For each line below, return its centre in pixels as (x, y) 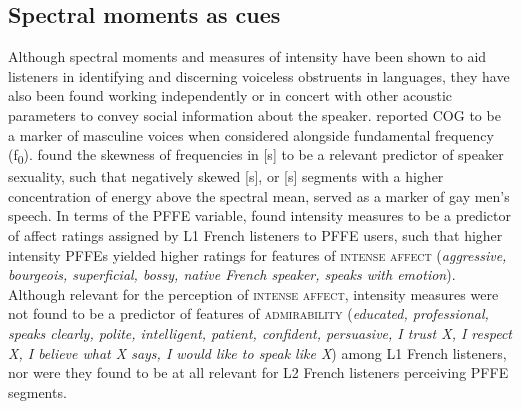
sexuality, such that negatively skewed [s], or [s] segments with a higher (226, 176)
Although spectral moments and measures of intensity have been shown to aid (247, 56)
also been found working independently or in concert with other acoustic (230, 95)
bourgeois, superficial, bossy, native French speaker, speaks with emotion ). (232, 274)
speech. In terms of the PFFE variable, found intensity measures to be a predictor (260, 215)
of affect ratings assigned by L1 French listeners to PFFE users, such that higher (255, 235)
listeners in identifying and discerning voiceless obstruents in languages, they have (259, 75)
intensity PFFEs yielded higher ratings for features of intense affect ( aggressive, (257, 254)
